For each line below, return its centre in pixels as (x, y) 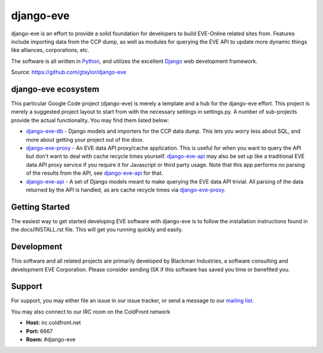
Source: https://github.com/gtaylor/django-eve (69, 72)
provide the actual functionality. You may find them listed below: (90, 120)
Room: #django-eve (51, 339)
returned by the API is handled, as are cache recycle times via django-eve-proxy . (126, 190)
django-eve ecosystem (55, 89)
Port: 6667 (39, 331)
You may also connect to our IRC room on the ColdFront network (91, 312)
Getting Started (40, 207)
